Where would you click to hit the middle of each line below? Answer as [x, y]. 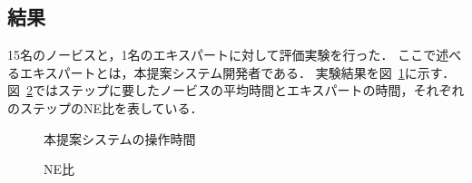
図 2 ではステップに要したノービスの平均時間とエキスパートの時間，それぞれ [236, 90]
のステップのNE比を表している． [105, 107]
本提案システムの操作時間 [120, 138]
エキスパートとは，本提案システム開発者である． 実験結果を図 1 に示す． [237, 72]
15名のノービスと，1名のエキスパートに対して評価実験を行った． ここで [222, 55]
